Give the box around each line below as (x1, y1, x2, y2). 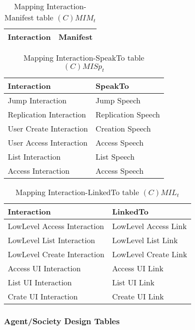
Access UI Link (112, 263, 163, 274)
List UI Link (112, 277, 155, 288)
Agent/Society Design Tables (4, 315, 120, 327)
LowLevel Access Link (112, 220, 187, 232)
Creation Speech (96, 123, 151, 134)
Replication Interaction (8, 109, 86, 120)
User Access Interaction (8, 137, 88, 148)
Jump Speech (96, 95, 141, 106)
